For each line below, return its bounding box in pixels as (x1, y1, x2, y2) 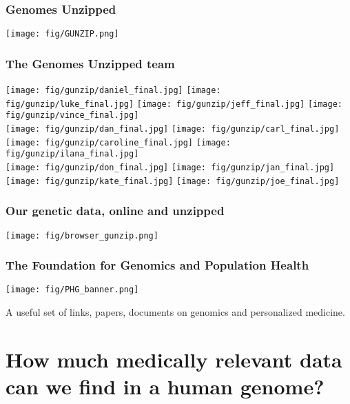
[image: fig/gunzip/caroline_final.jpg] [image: (6, 137, 231, 148)
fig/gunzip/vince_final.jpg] (6, 110, 139, 121)
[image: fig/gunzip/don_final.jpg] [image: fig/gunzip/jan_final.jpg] (6, 163, 335, 173)
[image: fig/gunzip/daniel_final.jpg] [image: (6, 85, 221, 96)
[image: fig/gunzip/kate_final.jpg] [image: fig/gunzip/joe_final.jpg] (6, 176, 340, 186)
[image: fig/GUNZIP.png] (6, 29, 119, 39)
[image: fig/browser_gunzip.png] (6, 230, 158, 241)
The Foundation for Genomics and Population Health (6, 256, 309, 274)
